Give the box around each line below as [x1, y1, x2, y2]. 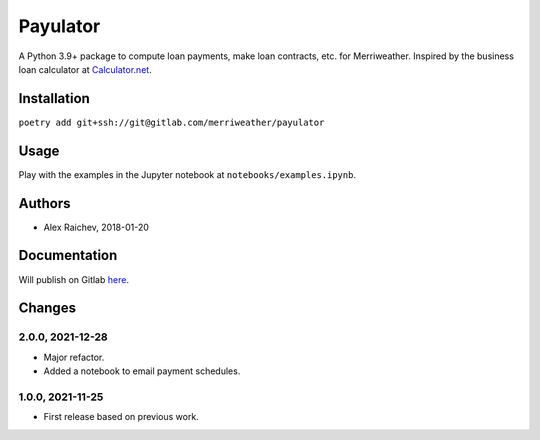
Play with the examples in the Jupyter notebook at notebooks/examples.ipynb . [18, 168, 357, 180]
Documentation [18, 247, 118, 264]
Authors [18, 195, 71, 212]
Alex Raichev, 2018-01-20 [43, 221, 150, 233]
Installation [18, 90, 90, 107]
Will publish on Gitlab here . [18, 273, 130, 285]
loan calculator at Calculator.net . [18, 63, 152, 75]
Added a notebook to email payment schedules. [43, 365, 241, 377]
